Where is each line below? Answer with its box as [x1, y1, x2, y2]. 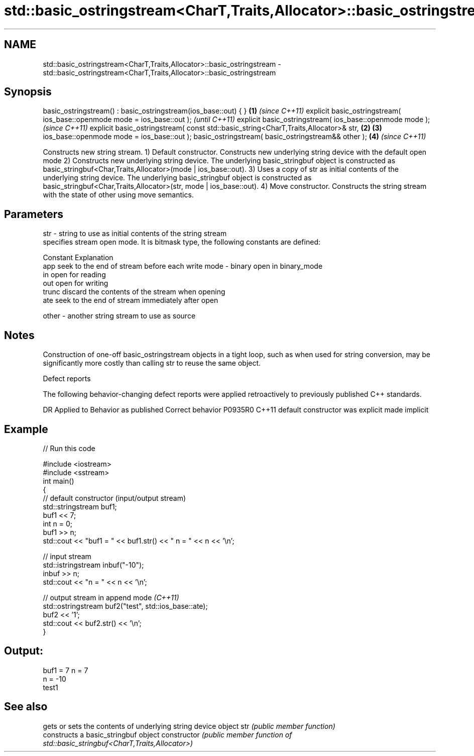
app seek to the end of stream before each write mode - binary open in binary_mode [43, 262, 323, 271]
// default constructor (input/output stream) [43, 493, 186, 502]
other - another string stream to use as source [43, 311, 196, 320]
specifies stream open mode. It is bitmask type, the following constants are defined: [43, 238, 320, 247]
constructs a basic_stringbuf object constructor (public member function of [43, 730, 292, 739]
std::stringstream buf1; [43, 502, 117, 511]
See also [4, 700, 48, 713]
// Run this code [43, 444, 95, 453]
